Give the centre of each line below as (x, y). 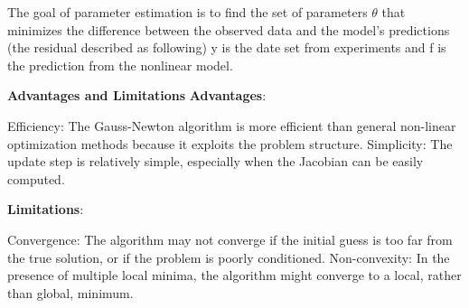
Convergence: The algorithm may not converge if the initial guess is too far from (230, 239)
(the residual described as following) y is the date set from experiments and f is (227, 47)
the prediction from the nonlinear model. (120, 65)
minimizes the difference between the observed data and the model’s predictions (229, 29)
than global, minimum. (70, 292)
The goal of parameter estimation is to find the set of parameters (188, 12)
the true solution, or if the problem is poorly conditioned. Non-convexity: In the (229, 257)
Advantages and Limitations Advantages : (137, 95)
